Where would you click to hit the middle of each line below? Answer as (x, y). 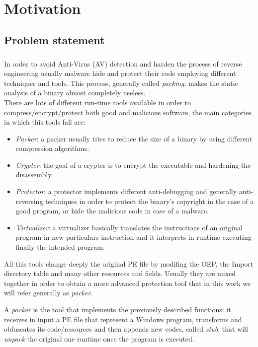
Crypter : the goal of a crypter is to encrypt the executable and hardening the (133, 165)
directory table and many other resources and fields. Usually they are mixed (120, 273)
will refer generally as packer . (48, 293)
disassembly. (34, 174)
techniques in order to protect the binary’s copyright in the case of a (150, 201)
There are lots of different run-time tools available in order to (98, 102)
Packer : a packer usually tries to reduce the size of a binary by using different (134, 138)
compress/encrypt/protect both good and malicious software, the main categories (128, 112)
